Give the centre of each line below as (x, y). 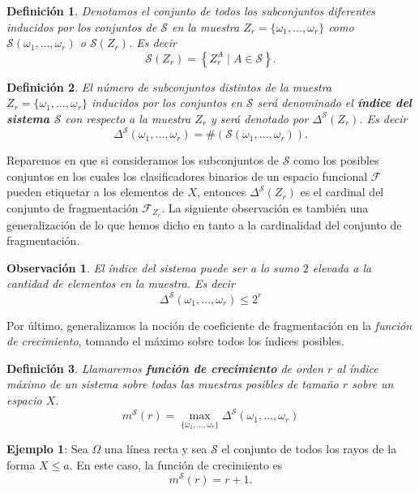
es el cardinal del (342, 192)
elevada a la (342, 267)
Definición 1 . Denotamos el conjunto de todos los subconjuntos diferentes (191, 11)
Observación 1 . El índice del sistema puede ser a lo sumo (153, 267)
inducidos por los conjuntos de (82, 26)
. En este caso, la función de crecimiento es (176, 464)
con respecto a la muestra (128, 118)
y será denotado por (259, 118)
